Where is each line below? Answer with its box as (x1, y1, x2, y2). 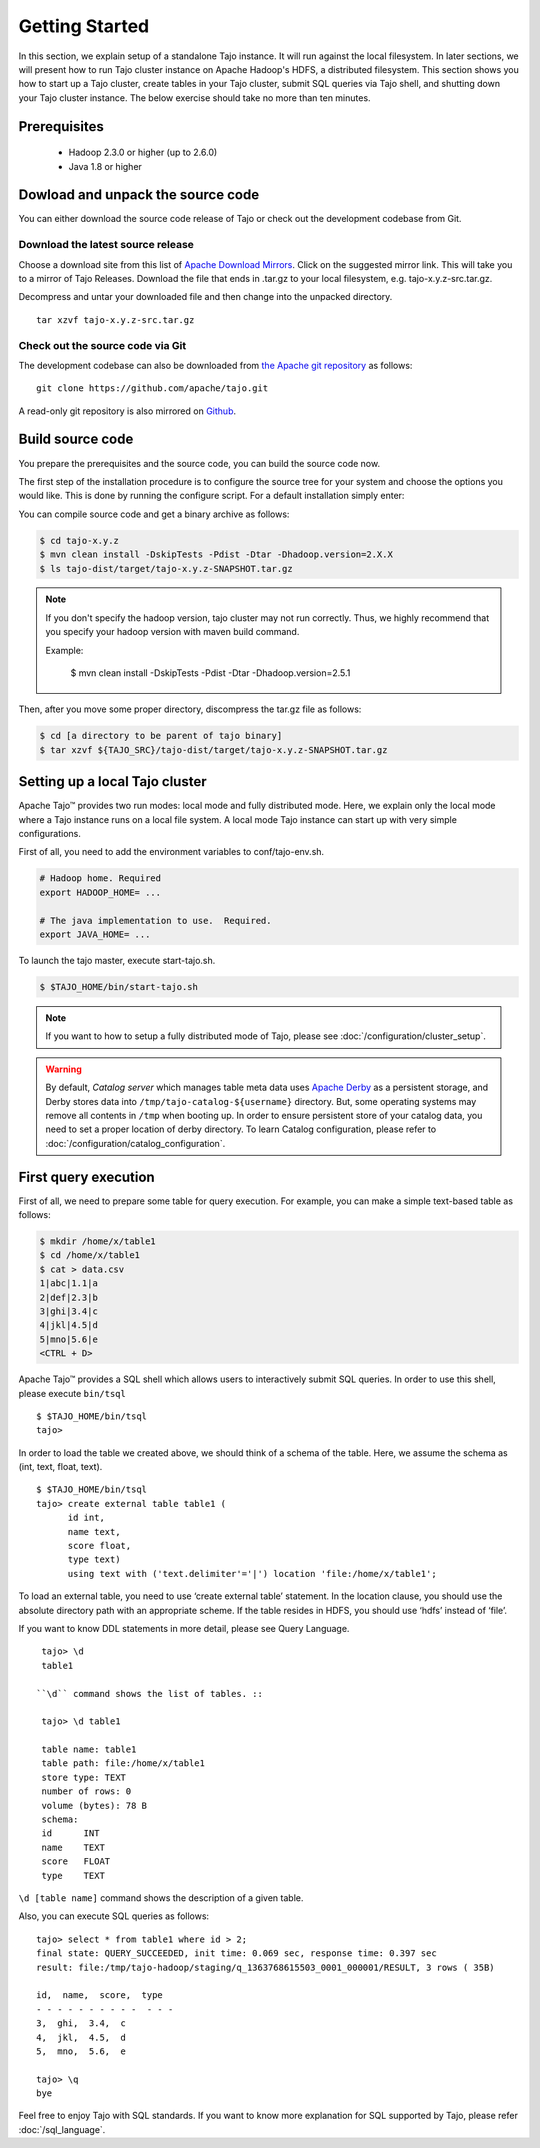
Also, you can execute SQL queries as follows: (18, 1910, 210, 1922)
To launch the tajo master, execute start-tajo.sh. (18, 955, 216, 967)
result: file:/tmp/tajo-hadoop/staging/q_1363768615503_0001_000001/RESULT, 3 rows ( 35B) (36, 1961, 495, 1973)
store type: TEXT (41, 1771, 127, 1783)
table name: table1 (41, 1744, 137, 1755)
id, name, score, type (36, 1990, 164, 2001)
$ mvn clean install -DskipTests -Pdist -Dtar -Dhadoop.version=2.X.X (39, 549, 394, 560)
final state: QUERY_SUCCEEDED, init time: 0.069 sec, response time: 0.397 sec (36, 1948, 437, 1959)
